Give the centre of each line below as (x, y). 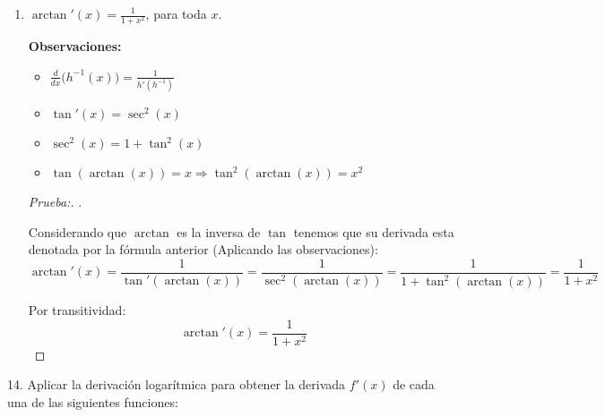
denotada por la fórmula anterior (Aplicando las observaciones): (203, 249)
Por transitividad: (77, 310)
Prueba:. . (55, 202)
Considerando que (78, 231)
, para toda (176, 13)
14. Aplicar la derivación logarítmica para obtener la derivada (177, 384)
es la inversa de (219, 231)
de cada (414, 384)
